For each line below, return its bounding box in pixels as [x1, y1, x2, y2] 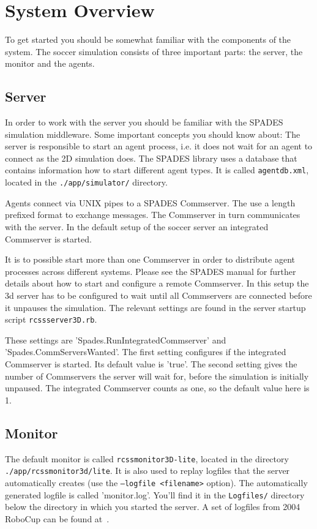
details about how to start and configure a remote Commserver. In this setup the [5, 277, 309, 290]
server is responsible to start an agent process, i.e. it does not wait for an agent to [5, 140, 313, 152]
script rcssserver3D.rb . [5, 313, 97, 326]
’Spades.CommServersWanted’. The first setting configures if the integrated [5, 345, 286, 358]
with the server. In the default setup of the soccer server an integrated [5, 220, 269, 233]
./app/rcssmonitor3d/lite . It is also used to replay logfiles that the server [5, 464, 290, 477]
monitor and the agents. [5, 57, 95, 70]
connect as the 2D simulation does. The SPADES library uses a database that [5, 151, 297, 164]
